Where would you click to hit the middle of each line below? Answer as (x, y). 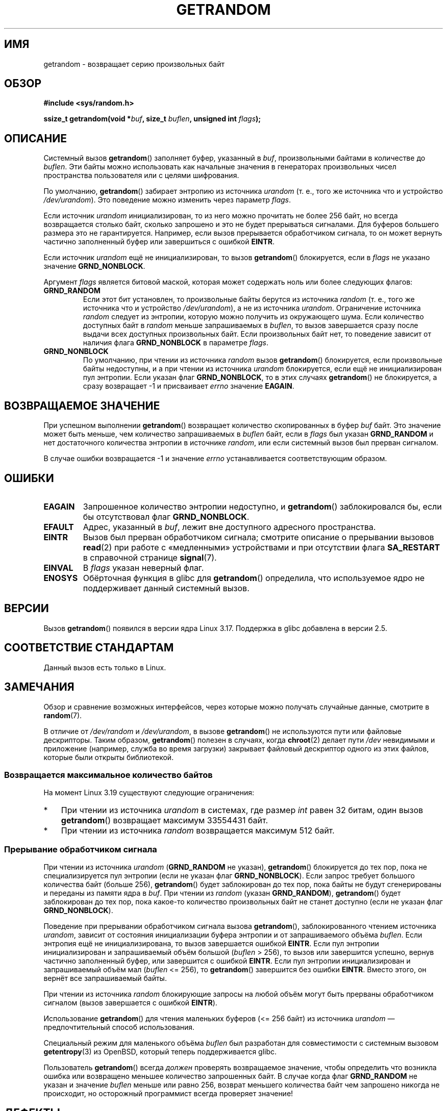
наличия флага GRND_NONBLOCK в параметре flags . (176, 343)
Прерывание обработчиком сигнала (81, 849)
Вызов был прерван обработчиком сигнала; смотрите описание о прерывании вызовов (258, 537)
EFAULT (59, 527)
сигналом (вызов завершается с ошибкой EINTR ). (130, 1003)
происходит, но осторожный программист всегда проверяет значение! (168, 1093)
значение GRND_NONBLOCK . (94, 266)
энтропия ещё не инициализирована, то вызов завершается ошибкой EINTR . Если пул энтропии (211, 943)
